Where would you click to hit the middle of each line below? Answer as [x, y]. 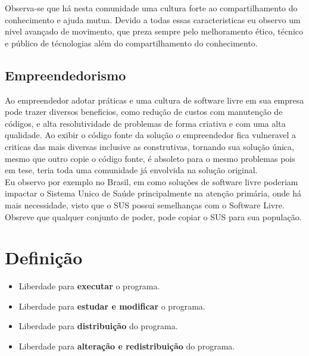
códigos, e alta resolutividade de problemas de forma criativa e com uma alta [145, 123]
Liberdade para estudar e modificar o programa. [112, 306]
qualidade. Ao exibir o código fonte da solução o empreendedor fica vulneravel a [151, 135]
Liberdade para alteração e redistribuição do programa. [127, 346]
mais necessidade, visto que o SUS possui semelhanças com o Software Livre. [145, 204]
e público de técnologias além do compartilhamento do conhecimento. [131, 43]
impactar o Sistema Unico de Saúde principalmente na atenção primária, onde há [153, 193]
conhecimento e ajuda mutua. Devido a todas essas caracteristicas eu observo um [153, 19]
